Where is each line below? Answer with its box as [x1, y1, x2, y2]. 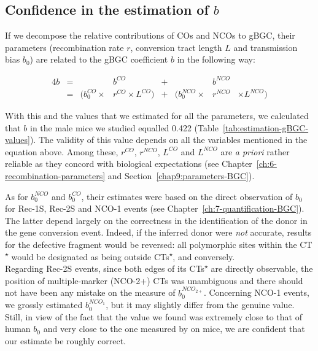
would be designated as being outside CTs [11, 250, 169, 263]
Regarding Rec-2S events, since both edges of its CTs [5, 262, 205, 275]
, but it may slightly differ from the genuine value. [106, 298, 295, 311]
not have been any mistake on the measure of [5, 286, 176, 299]
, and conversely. [173, 250, 235, 263]
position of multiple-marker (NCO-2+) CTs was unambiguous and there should [5, 274, 303, 287]
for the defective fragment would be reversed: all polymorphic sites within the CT [5, 237, 312, 250]
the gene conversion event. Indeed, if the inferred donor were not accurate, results [5, 226, 312, 239]
